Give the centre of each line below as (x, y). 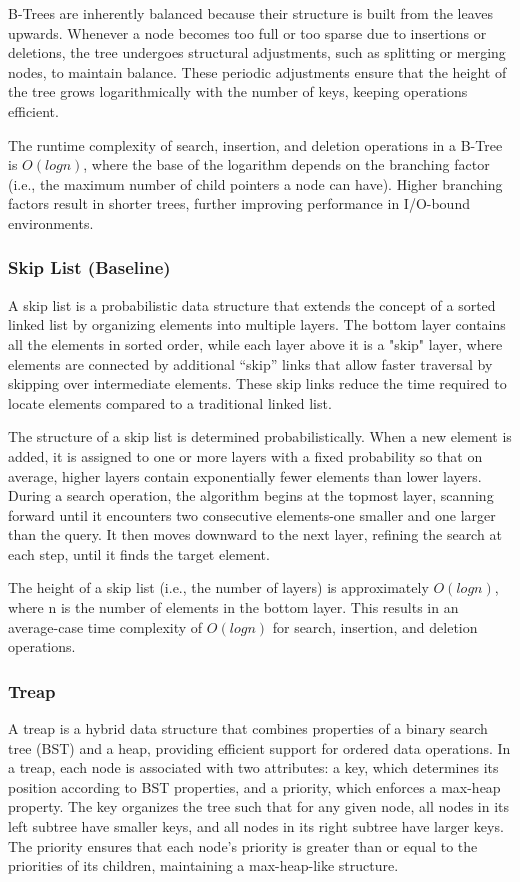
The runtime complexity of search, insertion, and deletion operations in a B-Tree (255, 144)
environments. (51, 222)
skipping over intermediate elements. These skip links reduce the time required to (257, 383)
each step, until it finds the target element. (139, 553)
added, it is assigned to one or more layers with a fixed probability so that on (245, 455)
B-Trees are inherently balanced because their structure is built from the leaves (250, 13)
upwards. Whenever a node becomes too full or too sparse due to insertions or (247, 32)
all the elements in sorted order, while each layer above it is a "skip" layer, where (255, 343)
